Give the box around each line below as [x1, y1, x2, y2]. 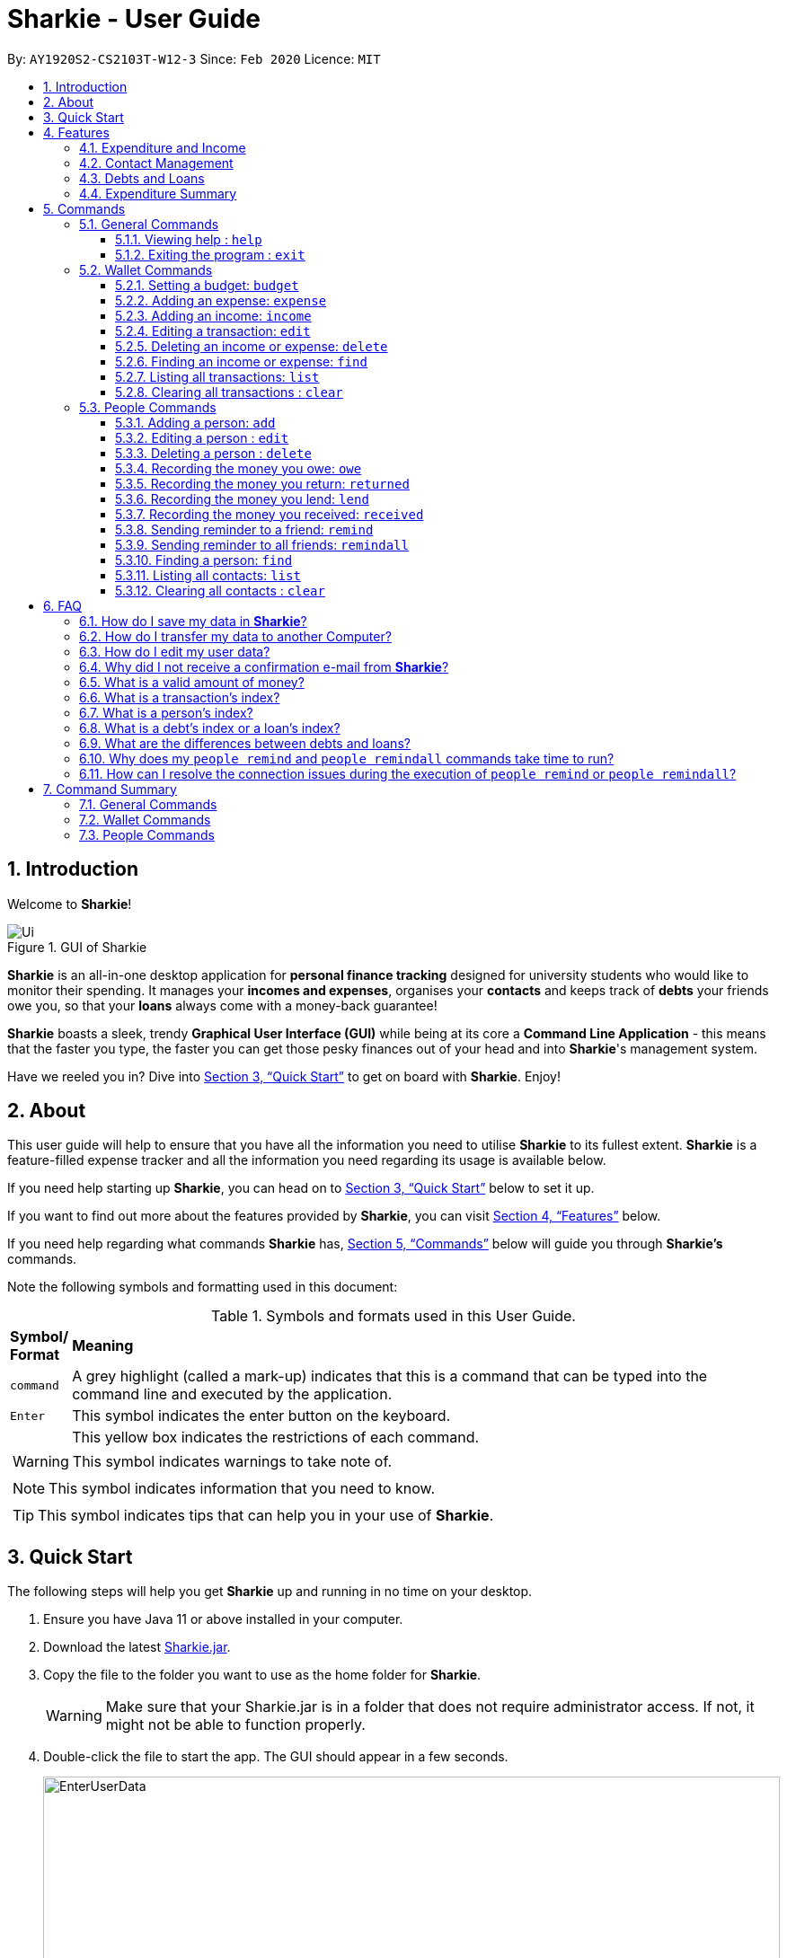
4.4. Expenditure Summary [79, 185, 237, 201]
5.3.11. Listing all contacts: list [115, 567, 301, 583]
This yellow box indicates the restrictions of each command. [72, 1428, 480, 1447]
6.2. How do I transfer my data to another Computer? [79, 628, 392, 644]
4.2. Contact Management [79, 154, 234, 171]
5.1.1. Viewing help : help [115, 231, 262, 247]
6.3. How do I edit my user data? [79, 643, 270, 659]
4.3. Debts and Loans [79, 170, 205, 186]
